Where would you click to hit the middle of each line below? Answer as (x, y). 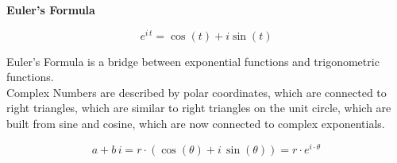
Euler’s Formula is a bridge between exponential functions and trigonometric (193, 61)
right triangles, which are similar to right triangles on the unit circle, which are (199, 108)
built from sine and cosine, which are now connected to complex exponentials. (196, 124)
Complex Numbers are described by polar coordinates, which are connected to (197, 92)
